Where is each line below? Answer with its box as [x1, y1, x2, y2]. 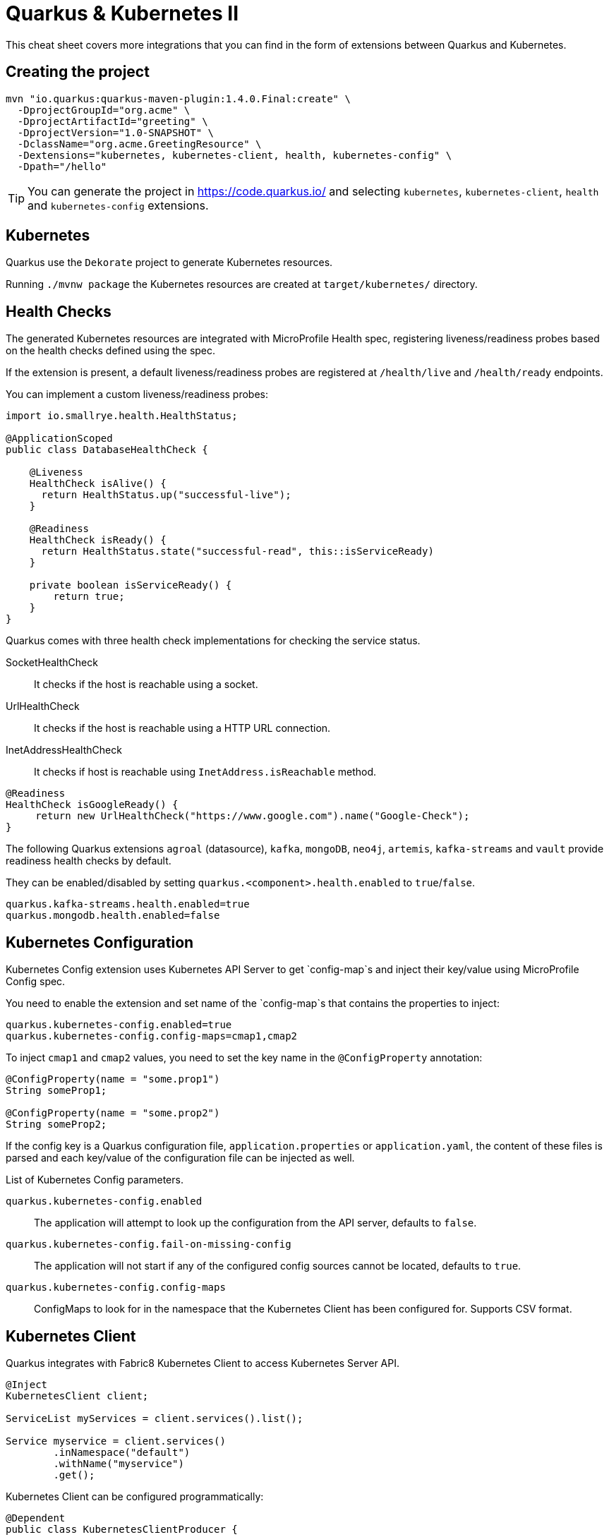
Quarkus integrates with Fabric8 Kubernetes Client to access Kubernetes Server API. [6, 1356, 400, 1369]
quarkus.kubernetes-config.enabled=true [6, 1019, 232, 1031]
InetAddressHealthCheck [6, 744, 122, 757]
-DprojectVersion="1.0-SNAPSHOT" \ [17, 126, 215, 138]
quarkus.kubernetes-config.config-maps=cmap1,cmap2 [6, 1030, 298, 1042]
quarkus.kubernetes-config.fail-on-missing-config [6, 1238, 291, 1250]
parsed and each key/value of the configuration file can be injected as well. [6, 1152, 355, 1164]
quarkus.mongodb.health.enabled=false [6, 910, 220, 922]
